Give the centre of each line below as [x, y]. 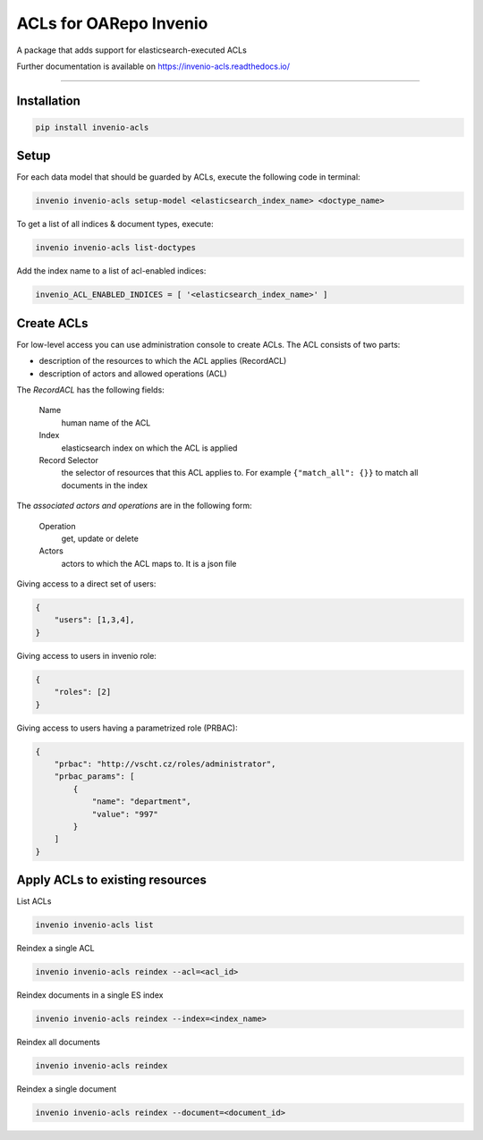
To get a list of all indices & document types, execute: [115, 224]
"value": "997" [125, 814]
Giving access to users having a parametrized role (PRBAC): [127, 728]
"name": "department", [141, 802]
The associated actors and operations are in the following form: [134, 506]
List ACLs [34, 901]
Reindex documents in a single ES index [90, 995]
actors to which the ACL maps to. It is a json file [149, 563]
